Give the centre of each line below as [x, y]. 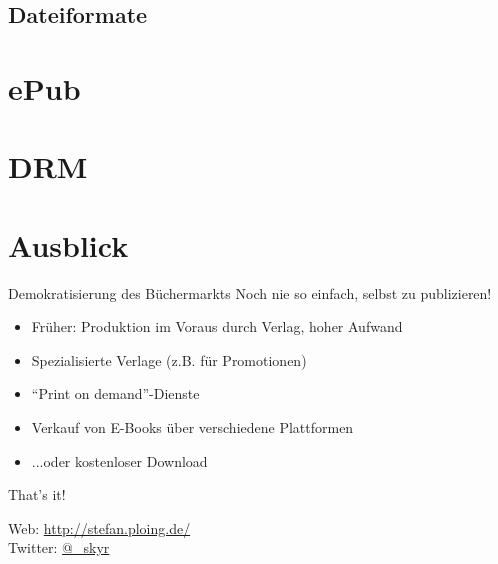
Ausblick [68, 244]
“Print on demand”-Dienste [115, 393]
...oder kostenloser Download [119, 460]
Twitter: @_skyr [59, 547]
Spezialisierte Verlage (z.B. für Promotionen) [169, 359]
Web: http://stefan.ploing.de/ [99, 527]
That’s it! [37, 494]
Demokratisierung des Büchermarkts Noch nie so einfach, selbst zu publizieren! [250, 292]
